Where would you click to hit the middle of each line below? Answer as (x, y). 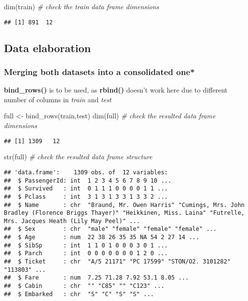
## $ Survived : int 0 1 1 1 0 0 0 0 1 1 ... (86, 189)
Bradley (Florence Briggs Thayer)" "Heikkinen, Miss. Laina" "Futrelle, (124, 213)
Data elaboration (48, 47)
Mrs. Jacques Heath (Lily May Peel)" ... (72, 221)
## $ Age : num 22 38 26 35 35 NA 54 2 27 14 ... (102, 237)
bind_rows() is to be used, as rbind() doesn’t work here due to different (116, 90)
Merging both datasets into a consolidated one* (99, 71)
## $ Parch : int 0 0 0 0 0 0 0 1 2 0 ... (86, 254)
